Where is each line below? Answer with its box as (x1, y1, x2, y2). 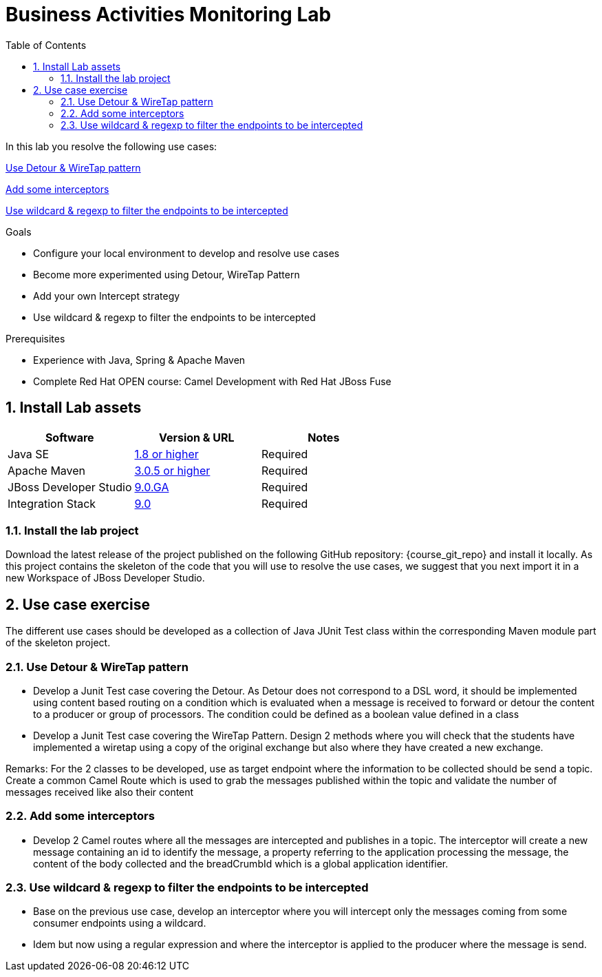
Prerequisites (6, 332, 65, 344)
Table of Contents (6, 39, 87, 51)
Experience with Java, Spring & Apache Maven (33, 353, 246, 366)
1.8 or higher (134, 446, 199, 461)
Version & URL (158, 430, 235, 444)
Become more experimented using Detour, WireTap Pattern (33, 268, 300, 280)
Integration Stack (8, 496, 96, 511)
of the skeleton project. (6, 637, 111, 649)
